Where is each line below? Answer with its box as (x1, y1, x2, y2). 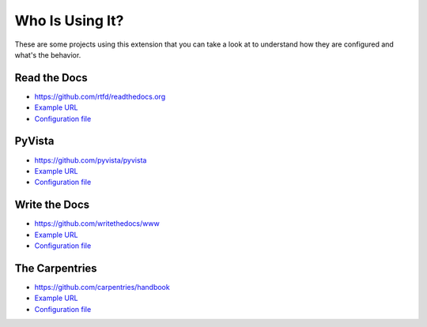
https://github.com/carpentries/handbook (34, 282, 170, 291)
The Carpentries (14, 261, 98, 275)
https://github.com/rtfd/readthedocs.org (34, 92, 166, 101)
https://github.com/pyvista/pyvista (34, 155, 147, 165)
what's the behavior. (14, 50, 81, 59)
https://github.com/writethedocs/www (34, 219, 160, 228)
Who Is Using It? (14, 12, 124, 29)
